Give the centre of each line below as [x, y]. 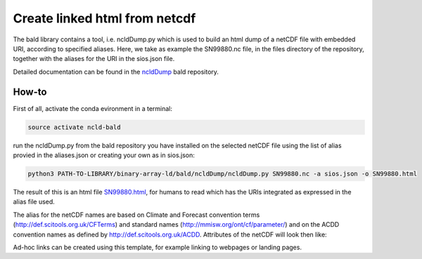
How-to [30, 92]
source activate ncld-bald [74, 127]
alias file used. [34, 202]
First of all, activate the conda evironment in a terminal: [92, 108]
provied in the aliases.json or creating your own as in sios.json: [104, 155]
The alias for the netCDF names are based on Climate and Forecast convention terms [136, 215]
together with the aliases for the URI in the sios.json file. [94, 59]
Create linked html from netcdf [104, 18]
